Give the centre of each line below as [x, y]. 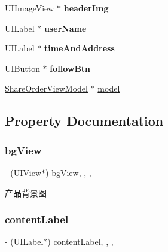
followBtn [70, 68]
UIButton [22, 68]
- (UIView [23, 172]
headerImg [86, 8]
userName [65, 28]
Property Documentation [84, 121]
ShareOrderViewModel [46, 88]
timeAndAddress [79, 48]
